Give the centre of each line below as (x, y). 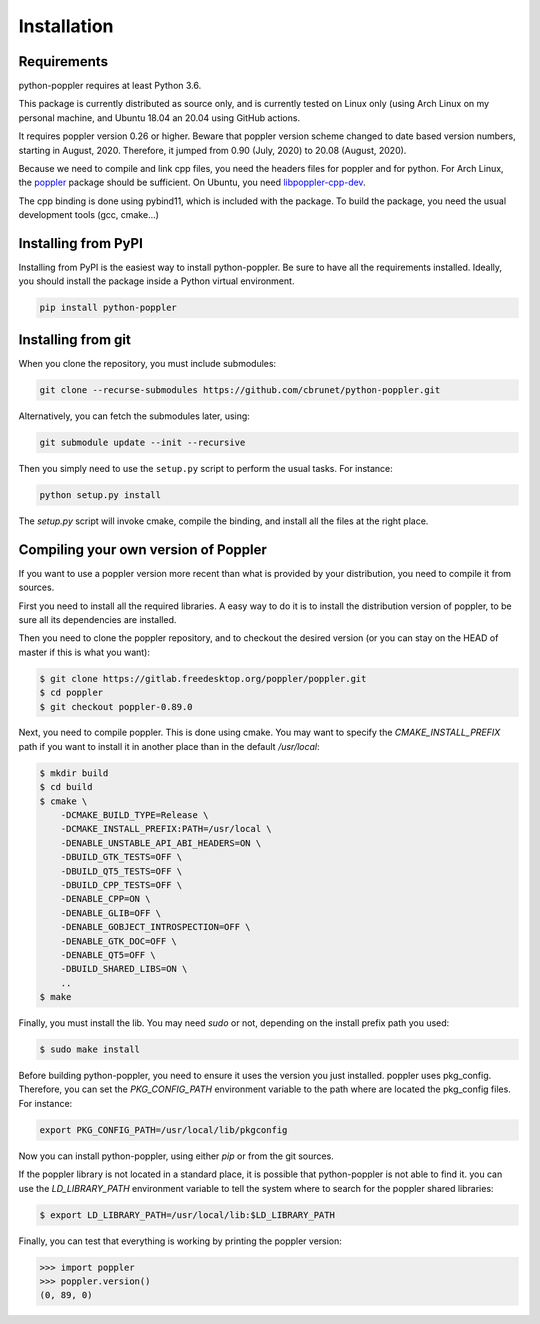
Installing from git (75, 339)
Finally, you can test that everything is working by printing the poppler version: (180, 1241)
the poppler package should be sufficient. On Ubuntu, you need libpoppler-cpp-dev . (192, 182)
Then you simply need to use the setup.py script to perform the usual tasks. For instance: (206, 468)
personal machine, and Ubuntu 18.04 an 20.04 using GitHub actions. (159, 117)
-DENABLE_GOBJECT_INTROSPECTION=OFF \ (155, 927)
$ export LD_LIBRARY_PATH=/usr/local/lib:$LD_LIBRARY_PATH (187, 1214)
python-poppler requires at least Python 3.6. (110, 86)
